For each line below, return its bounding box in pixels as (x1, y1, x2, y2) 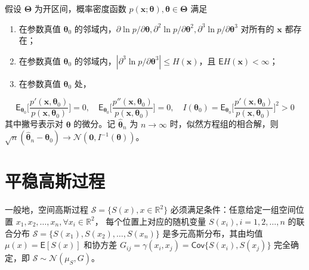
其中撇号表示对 (5, 117, 63, 130)
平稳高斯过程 (5, 169, 106, 193)
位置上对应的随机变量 (122, 215, 206, 227)
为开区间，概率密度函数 (34, 2, 126, 14)
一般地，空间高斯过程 (5, 203, 88, 216)
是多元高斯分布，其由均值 (162, 226, 263, 239)
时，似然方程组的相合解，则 (169, 117, 279, 130)
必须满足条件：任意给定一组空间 (170, 203, 296, 216)
